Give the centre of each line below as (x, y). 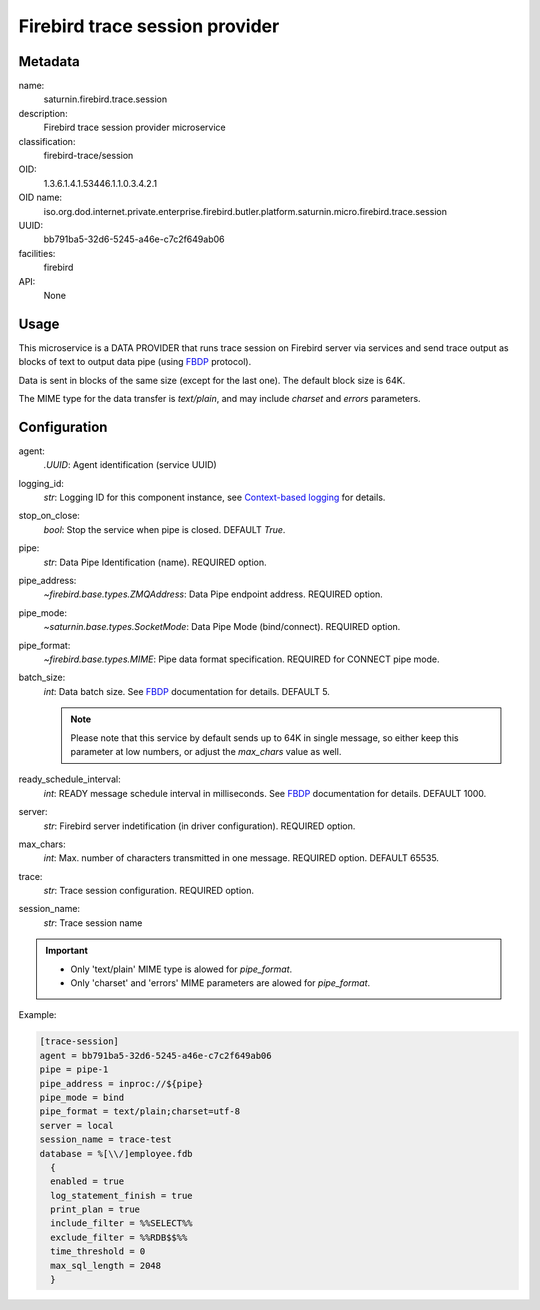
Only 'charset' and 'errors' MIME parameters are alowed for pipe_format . (220, 983)
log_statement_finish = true (122, 1195)
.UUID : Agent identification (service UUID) (130, 465)
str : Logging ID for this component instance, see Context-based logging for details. (214, 497)
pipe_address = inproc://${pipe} (121, 1083)
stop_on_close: (49, 516)
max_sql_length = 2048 (106, 1265)
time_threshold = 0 (98, 1251)
